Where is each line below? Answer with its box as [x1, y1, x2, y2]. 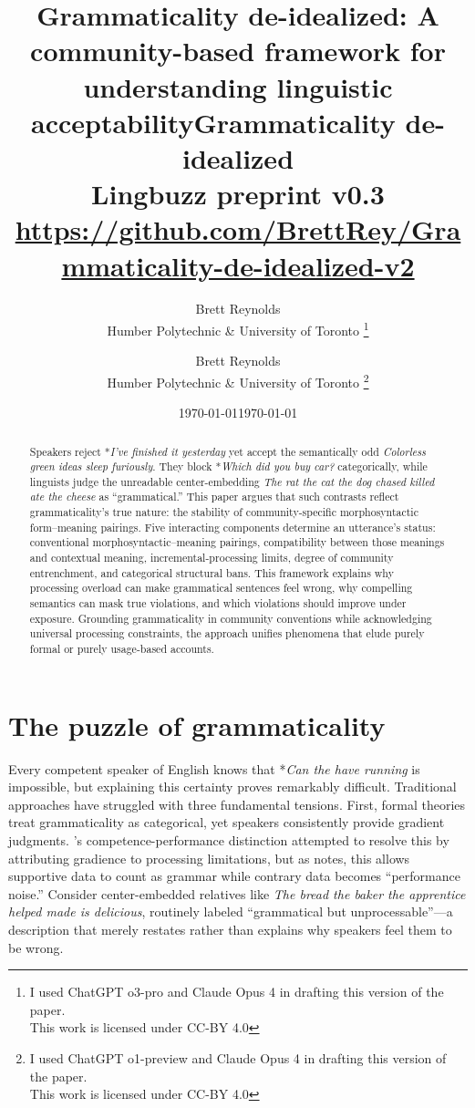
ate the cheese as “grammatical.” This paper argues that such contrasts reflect [29, 489, 399, 504]
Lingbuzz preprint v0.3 [91, 175, 385, 212]
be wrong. [8, 937, 64, 957]
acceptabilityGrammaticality [31, 103, 396, 140]
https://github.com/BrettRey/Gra [15, 211, 461, 248]
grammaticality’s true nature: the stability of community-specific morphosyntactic [29, 504, 418, 520]
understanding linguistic [83, 67, 393, 105]
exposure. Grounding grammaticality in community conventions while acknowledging [29, 610, 432, 626]
